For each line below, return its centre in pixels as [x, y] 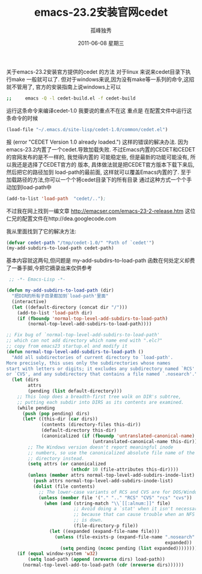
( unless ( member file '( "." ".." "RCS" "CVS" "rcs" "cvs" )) [115, 498]
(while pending [36, 408]
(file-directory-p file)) [106, 526]
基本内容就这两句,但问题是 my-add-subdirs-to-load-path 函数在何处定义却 [98, 261]
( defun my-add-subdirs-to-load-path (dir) [60, 290]
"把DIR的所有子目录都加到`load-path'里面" [60, 296]
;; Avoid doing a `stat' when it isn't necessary [136, 509]
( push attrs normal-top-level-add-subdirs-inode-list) [103, 481]
